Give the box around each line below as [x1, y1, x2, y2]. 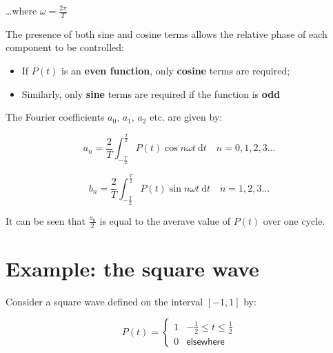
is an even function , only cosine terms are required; [61, 63, 290, 78]
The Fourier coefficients [6, 110, 105, 124]
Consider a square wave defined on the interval [6, 294, 203, 308]
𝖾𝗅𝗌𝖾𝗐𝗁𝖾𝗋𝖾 [186, 336, 225, 347]
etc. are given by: [150, 110, 223, 124]
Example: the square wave [6, 254, 259, 282]
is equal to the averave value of [99, 213, 230, 228]
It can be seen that [6, 213, 85, 228]
